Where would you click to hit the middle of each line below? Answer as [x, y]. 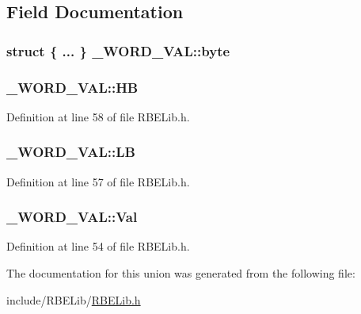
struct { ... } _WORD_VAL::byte [118, 50]
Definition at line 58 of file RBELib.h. [98, 116]
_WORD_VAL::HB [72, 87]
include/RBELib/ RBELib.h [74, 299]
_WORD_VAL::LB [71, 152]
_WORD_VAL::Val [72, 217]
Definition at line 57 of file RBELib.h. [98, 181]
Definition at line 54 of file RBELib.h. [98, 246]
